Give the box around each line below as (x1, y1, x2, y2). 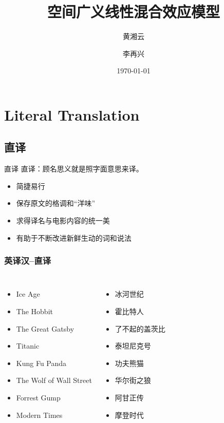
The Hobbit (16, 306, 53, 317)
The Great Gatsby (16, 323, 74, 334)
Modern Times (16, 409, 63, 420)
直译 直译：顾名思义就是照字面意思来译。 (4, 163, 143, 174)
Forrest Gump (16, 392, 61, 403)
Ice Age (16, 289, 40, 299)
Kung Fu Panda (16, 357, 67, 368)
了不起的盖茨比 (115, 323, 165, 334)
